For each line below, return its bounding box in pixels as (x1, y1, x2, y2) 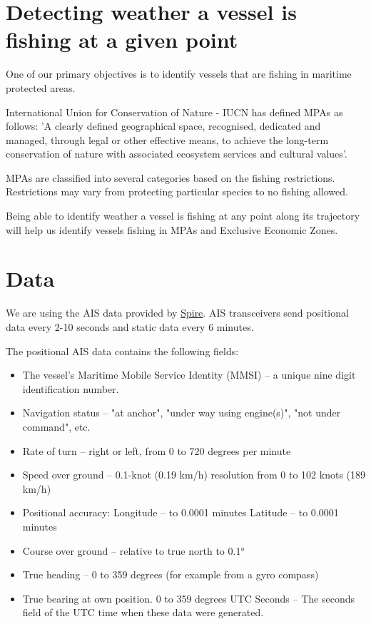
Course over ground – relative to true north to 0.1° (22, 543, 245, 558)
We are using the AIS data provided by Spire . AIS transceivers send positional (6, 305, 349, 320)
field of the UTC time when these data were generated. (22, 605, 264, 620)
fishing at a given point (6, 25, 238, 54)
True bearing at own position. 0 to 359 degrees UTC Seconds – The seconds (22, 590, 355, 605)
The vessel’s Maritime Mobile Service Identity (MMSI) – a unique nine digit (22, 367, 356, 382)
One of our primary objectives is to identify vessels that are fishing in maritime (6, 66, 352, 81)
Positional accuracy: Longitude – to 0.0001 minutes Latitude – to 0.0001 (22, 505, 339, 520)
